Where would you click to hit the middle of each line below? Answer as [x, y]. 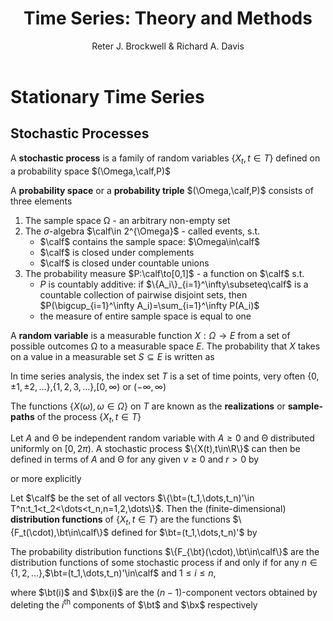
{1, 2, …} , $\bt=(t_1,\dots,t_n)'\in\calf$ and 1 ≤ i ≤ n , [113, 573]
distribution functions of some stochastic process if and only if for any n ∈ [164, 563]
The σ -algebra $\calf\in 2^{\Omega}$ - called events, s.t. [142, 231]
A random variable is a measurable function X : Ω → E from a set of [150, 335]
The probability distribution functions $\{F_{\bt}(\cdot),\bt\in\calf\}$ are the [165, 552]
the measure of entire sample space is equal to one [145, 316]
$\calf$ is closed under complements [117, 252]
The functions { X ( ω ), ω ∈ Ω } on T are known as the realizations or [148, 406]
